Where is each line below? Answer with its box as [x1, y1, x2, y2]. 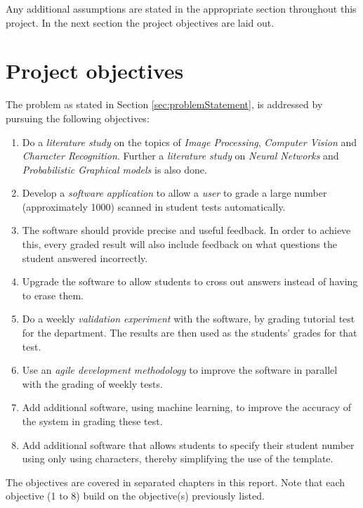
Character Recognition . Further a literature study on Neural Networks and [22, 148, 339, 163]
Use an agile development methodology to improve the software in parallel [22, 363, 338, 377]
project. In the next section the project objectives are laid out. [6, 15, 275, 30]
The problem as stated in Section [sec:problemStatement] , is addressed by [6, 97, 323, 112]
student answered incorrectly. [22, 250, 148, 265]
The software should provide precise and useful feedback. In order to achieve [22, 223, 351, 237]
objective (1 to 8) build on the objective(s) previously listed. [6, 488, 265, 503]
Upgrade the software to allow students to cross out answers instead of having [22, 274, 358, 289]
